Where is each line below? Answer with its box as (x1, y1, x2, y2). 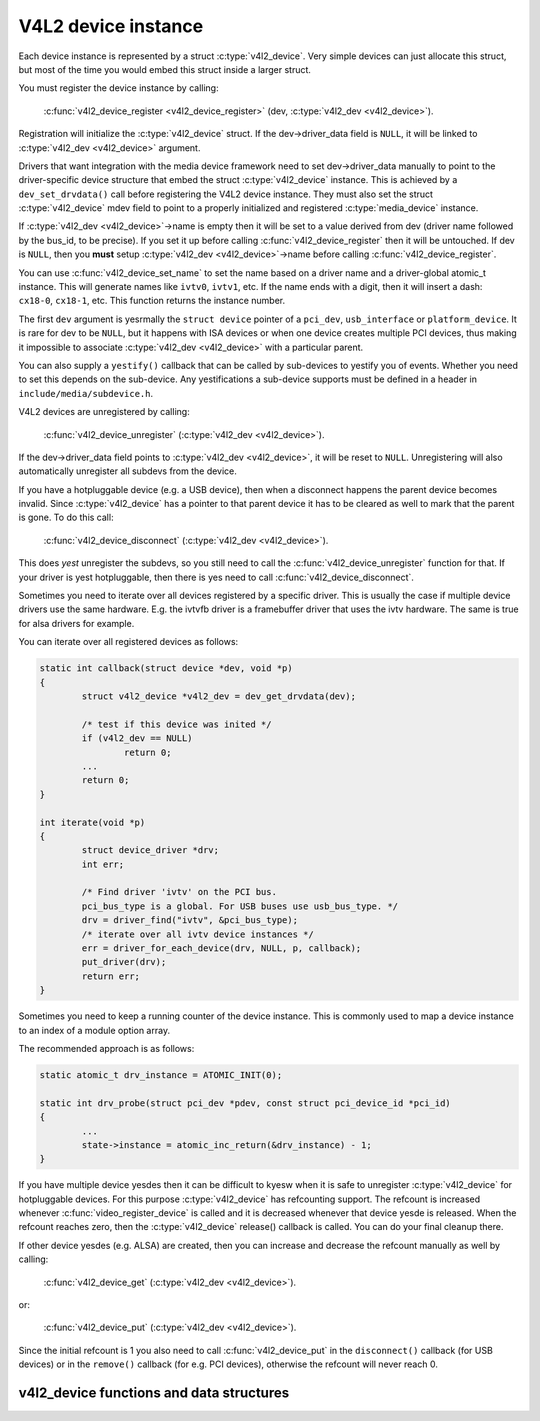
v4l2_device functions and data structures (18, 1384, 290, 1401)
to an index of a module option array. (18, 1024, 170, 1036)
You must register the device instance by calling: (18, 82, 219, 94)
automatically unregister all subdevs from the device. (18, 465, 237, 477)
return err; (81, 970, 140, 982)
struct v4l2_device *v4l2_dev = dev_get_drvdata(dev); (81, 690, 357, 702)
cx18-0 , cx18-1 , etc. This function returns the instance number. (18, 295, 286, 307)
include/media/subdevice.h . (18, 387, 154, 399)
